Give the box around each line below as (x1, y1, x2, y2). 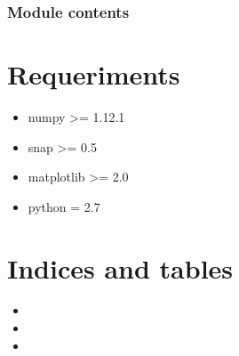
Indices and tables (7, 249, 234, 286)
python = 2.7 (28, 197, 100, 215)
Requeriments (7, 56, 180, 93)
